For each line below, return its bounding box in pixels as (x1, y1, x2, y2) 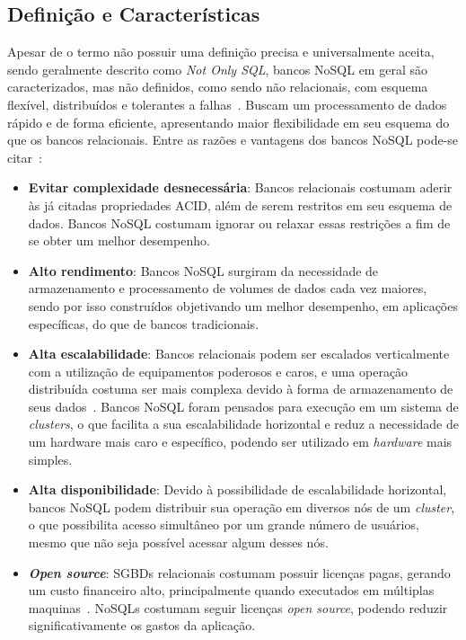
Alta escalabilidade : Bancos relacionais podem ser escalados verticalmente (28, 344, 450, 363)
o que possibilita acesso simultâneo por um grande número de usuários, (28, 515, 419, 534)
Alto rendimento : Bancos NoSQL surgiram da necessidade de (28, 261, 379, 280)
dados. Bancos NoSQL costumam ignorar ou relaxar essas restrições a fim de (28, 213, 451, 232)
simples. (28, 449, 73, 468)
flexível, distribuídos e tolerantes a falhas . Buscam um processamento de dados (7, 94, 447, 113)
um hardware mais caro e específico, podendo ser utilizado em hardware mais (28, 432, 453, 451)
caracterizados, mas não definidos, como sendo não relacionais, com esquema (7, 77, 428, 96)
